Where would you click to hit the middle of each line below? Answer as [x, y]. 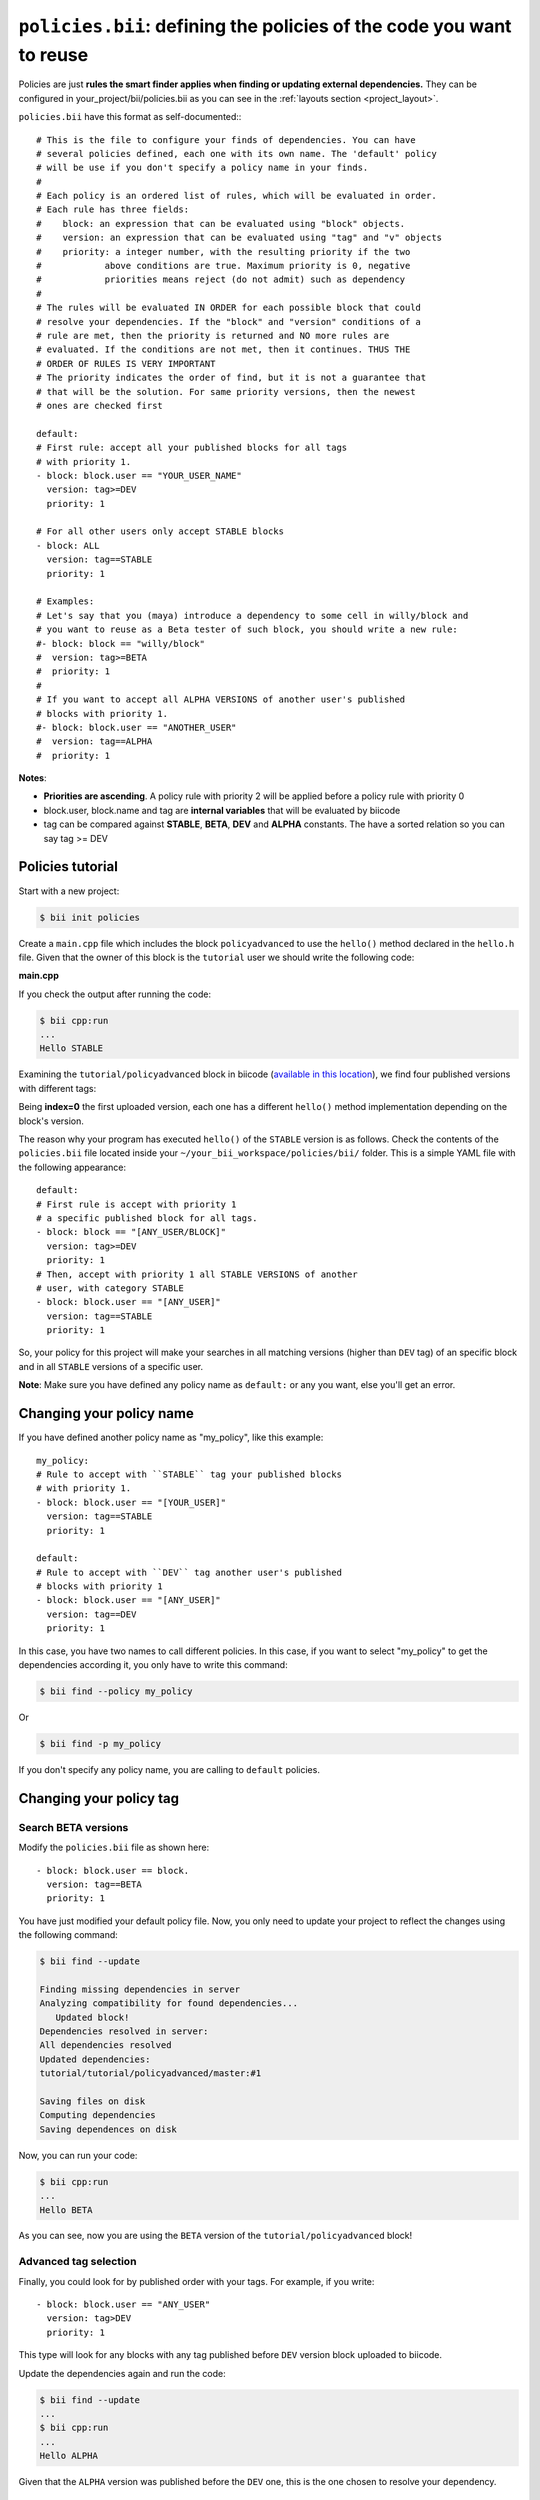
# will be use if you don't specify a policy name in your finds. [202, 168]
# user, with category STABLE [110, 1288]
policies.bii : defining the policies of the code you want [265, 26]
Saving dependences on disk [108, 2129]
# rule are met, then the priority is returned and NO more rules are [213, 335]
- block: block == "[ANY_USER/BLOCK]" [131, 1232]
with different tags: [57, 1088]
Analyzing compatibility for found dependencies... [169, 2003]
